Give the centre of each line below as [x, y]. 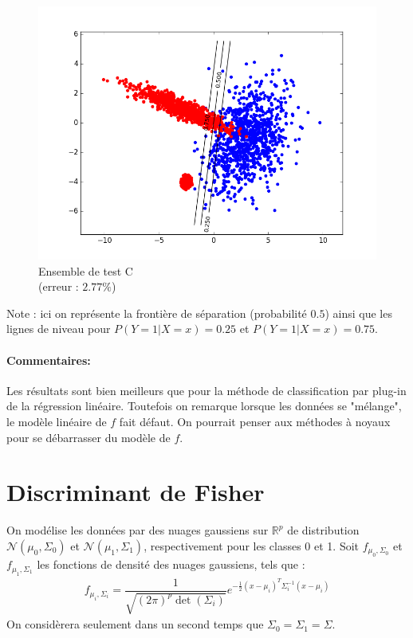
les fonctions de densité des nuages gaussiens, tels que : [171, 564]
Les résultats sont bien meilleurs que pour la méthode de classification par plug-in [206, 390]
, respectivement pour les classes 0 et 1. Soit [252, 545]
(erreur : [59, 286]
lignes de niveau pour [59, 329]
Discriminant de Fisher [136, 492]
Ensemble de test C [86, 270]
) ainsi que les [358, 313]
